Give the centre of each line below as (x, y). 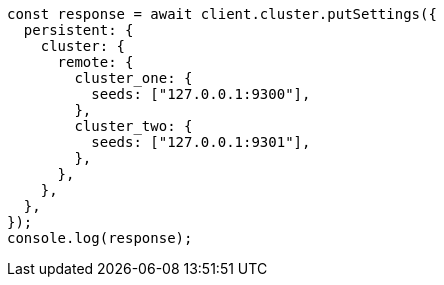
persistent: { (78, 30)
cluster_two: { (133, 126)
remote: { (95, 62)
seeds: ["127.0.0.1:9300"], (201, 94)
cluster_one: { (133, 78)
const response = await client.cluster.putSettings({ (222, 14)
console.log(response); (100, 238)
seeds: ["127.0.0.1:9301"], (201, 142)
